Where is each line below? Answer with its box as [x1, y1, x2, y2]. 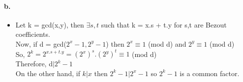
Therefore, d [15, 58, 53, 69]
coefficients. [15, 29, 50, 39]
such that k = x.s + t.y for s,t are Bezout [101, 19, 227, 29]
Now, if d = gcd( [15, 38, 66, 49]
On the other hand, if [15, 68, 80, 78]
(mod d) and [148, 38, 186, 49]
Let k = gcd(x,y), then [15, 19, 84, 29]
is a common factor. [180, 68, 240, 78]
